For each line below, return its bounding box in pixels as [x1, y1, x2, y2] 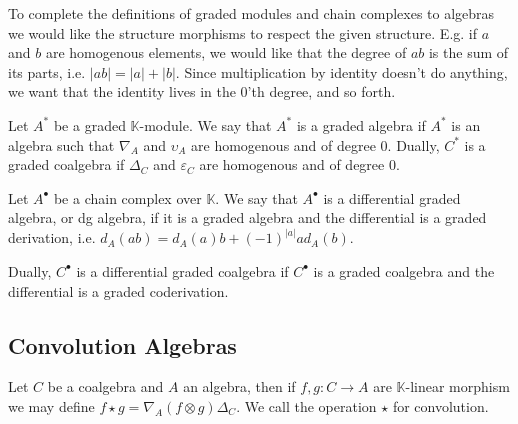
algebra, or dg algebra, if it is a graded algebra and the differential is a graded [8, 207, 487, 228]
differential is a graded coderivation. [8, 280, 229, 301]
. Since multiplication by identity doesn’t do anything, [175, 61, 508, 82]
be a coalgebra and [47, 376, 164, 397]
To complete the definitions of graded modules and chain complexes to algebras [8, 3, 495, 23]
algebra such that [8, 134, 115, 155]
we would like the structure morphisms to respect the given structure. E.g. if [8, 22, 478, 43]
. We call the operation [236, 395, 377, 416]
